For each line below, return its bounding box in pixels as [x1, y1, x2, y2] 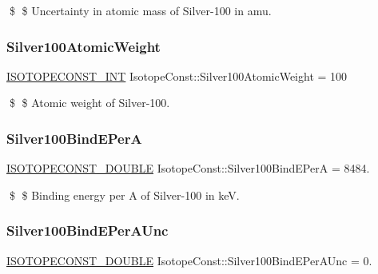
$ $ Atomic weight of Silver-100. [9, 94, 170, 111]
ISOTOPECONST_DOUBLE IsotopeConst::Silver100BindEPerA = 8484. [6, 160, 370, 177]
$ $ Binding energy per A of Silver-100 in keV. [9, 186, 240, 203]
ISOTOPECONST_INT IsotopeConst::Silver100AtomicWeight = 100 [6, 67, 348, 84]
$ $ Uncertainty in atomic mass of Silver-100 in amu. [9, 2, 272, 18]
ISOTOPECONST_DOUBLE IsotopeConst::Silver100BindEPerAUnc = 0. [6, 252, 372, 268]
